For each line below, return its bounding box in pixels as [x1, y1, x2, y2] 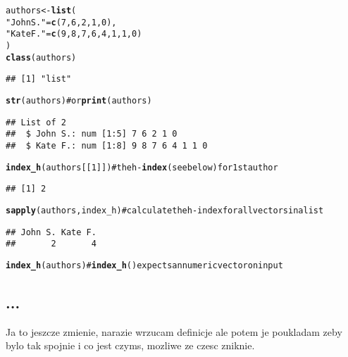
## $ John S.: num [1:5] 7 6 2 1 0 [6, 129, 178, 139]
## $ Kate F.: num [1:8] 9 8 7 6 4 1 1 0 [6, 140, 208, 151]
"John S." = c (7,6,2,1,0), [6, 17, 117, 27]
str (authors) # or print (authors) [6, 95, 152, 106]
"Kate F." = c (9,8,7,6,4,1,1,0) [6, 29, 142, 39]
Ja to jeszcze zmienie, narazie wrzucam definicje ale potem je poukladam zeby [6, 324, 342, 339]
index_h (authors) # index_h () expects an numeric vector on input [6, 260, 283, 270]
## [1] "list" [6, 74, 72, 84]
